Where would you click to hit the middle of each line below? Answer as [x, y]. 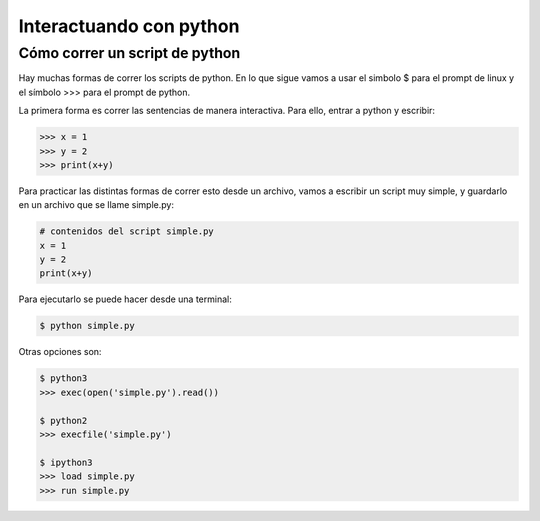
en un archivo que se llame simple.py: [96, 205]
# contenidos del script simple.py [126, 231]
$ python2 [63, 420]
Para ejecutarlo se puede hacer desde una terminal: [125, 299]
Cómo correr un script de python [129, 53]
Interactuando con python [129, 26]
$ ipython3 [66, 462]
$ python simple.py [87, 326]
